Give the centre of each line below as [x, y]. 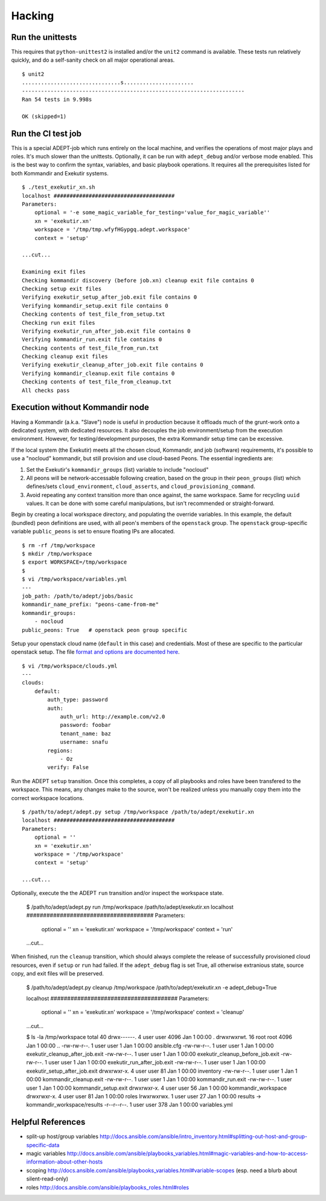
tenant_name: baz [86, 734]
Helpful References [48, 1122]
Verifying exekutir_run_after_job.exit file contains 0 [106, 331]
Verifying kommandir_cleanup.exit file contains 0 [98, 373]
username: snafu [84, 742]
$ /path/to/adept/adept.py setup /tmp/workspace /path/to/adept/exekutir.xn [138, 812]
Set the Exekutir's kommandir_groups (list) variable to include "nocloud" [117, 469]
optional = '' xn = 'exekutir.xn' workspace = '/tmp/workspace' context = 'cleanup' [143, 1012]
